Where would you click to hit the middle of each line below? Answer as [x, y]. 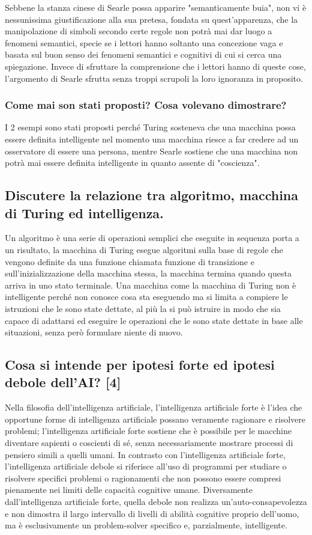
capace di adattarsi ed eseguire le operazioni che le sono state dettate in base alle [154, 320]
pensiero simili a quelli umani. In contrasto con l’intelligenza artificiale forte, [145, 454]
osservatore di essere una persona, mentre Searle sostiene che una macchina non [151, 151]
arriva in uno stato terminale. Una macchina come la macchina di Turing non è [151, 285]
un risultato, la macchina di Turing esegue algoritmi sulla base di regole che [144, 249]
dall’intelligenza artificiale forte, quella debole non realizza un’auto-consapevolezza [156, 502]
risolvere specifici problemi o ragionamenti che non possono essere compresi [143, 478]
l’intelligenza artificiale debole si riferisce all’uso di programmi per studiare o [146, 466]
